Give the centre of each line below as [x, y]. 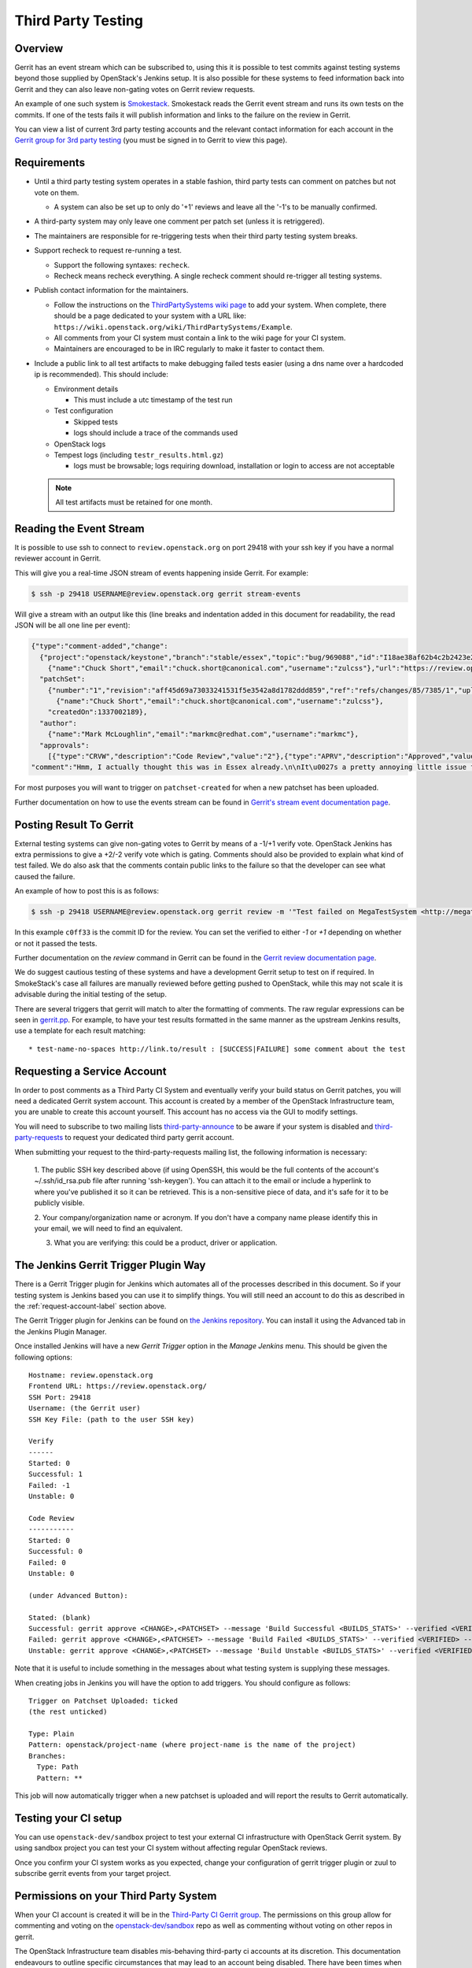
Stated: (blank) [60, 1617]
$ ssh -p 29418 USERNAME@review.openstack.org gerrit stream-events [166, 594]
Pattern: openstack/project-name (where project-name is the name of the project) [192, 1745]
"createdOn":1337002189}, [98, 712]
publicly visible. [59, 1203]
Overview [39, 48]
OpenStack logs [80, 444]
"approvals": [65, 745]
